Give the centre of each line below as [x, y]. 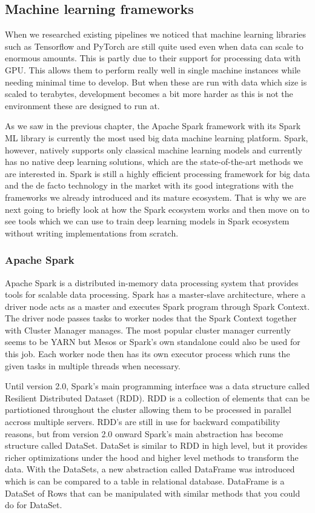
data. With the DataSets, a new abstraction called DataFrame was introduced [150, 469]
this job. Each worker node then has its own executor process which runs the [148, 354]
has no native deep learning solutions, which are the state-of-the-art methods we [154, 162]
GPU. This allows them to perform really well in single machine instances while [153, 69]
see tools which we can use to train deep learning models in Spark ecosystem [147, 221]
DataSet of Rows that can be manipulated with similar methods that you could [153, 493]
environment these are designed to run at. [82, 105]
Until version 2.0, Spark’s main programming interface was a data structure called [157, 386]
